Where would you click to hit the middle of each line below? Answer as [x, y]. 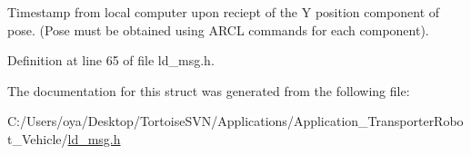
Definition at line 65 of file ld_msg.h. [111, 60]
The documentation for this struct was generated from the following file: [209, 90]
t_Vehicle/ [38, 138]
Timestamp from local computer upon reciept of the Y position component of [224, 12]
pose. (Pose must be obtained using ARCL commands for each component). [218, 29]
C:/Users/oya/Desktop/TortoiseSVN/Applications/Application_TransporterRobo [235, 121]
